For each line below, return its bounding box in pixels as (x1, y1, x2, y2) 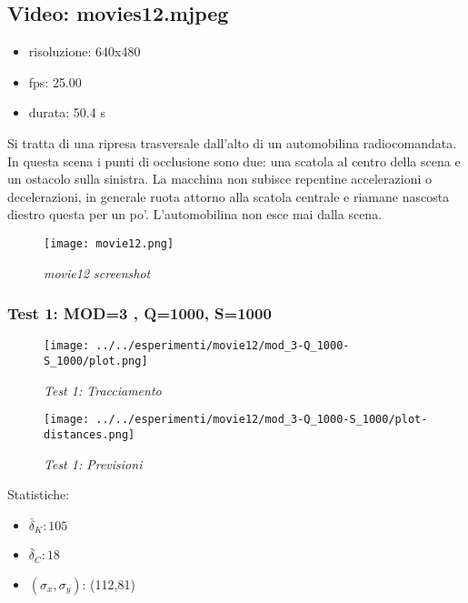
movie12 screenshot (44, 263, 151, 282)
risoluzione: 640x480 (28, 42, 141, 61)
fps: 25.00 (28, 72, 82, 91)
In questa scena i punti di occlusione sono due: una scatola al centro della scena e (7, 151, 461, 170)
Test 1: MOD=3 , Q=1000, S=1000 (7, 302, 272, 325)
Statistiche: (7, 485, 70, 504)
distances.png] (44, 427, 135, 441)
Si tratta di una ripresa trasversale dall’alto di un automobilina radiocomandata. (7, 133, 457, 152)
